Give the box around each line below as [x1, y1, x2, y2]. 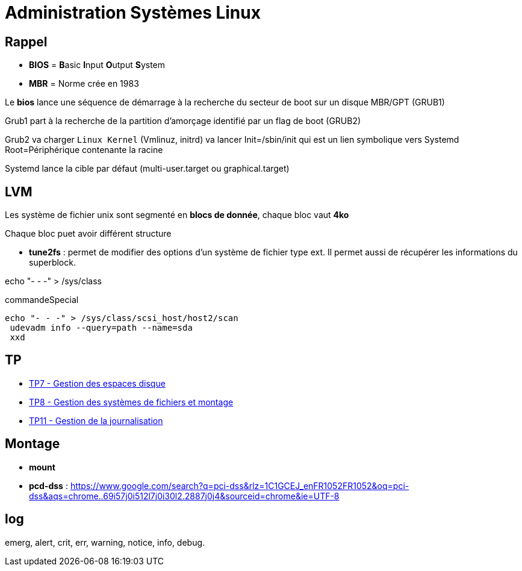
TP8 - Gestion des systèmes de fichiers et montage [29, 396, 234, 407]
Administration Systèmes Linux [5, 2, 261, 23]
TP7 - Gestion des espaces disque [29, 378, 166, 388]
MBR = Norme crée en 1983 [29, 78, 139, 89]
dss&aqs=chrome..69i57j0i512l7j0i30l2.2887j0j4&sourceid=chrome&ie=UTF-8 [29, 490, 340, 501]
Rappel [5, 34, 48, 49]
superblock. [29, 257, 76, 268]
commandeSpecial [5, 295, 79, 305]
